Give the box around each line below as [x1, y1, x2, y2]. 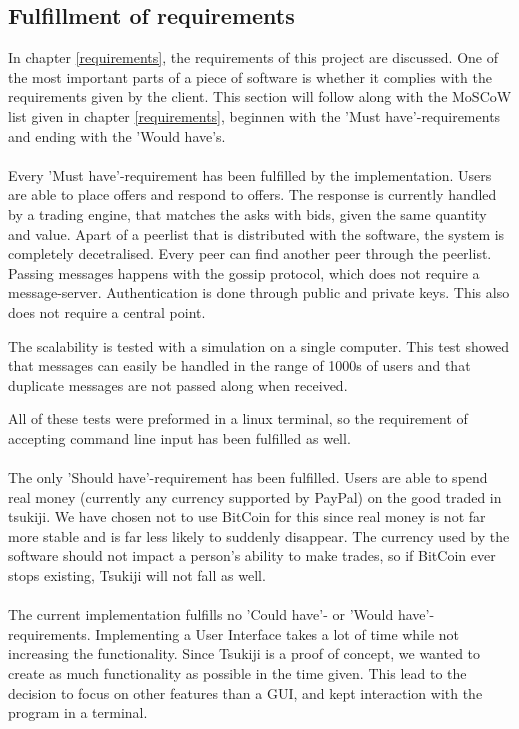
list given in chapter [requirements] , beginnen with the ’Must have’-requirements [8, 105, 501, 126]
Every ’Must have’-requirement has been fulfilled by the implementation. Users [8, 164, 492, 185]
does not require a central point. [8, 301, 206, 322]
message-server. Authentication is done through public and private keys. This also [8, 282, 510, 303]
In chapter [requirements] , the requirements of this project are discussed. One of [8, 47, 498, 68]
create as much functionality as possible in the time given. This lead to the [8, 663, 467, 684]
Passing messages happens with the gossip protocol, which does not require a [8, 262, 480, 283]
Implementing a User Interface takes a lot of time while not [95, 623, 460, 644]
